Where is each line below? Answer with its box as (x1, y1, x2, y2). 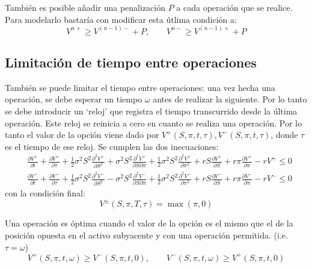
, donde (271, 128, 298, 141)
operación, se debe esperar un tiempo (5, 93, 142, 105)
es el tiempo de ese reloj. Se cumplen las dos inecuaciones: (5, 140, 219, 152)
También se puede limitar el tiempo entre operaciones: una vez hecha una (5, 81, 275, 93)
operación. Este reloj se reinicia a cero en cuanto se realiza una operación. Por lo (5, 116, 302, 129)
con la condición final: (5, 187, 85, 199)
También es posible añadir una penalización (5, 1, 165, 13)
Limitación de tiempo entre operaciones (5, 53, 257, 72)
